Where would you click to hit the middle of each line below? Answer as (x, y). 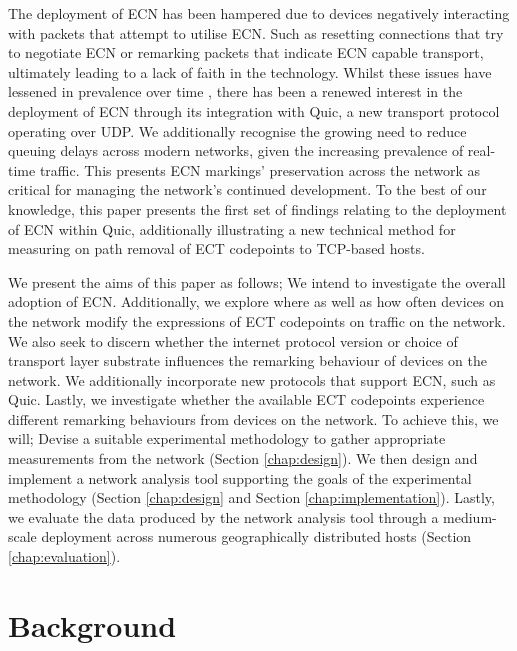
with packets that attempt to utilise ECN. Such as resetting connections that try (256, 32)
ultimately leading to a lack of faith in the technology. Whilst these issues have (250, 71)
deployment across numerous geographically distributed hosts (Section (256, 536)
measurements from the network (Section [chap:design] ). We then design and (243, 458)
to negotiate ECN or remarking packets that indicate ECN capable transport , (246, 52)
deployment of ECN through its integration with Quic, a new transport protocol (254, 110)
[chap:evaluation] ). (64, 556)
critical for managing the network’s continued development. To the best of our (247, 189)
